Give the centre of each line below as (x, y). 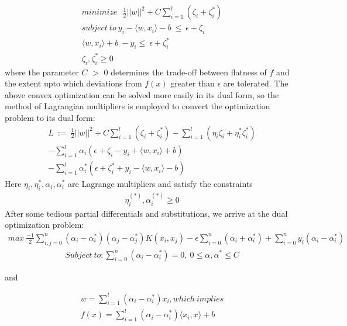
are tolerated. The (256, 83)
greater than (193, 83)
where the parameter (42, 72)
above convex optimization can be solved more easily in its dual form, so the (142, 94)
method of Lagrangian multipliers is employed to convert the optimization (138, 106)
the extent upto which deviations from (73, 83)
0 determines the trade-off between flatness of (185, 72)
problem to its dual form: (50, 117)
